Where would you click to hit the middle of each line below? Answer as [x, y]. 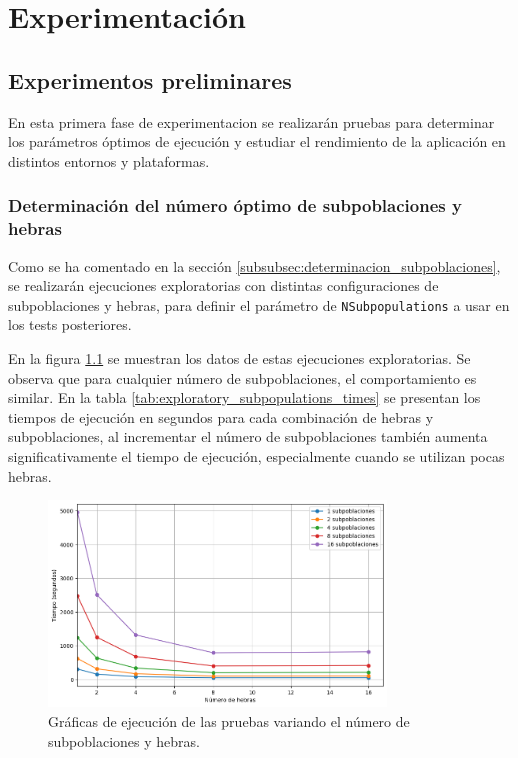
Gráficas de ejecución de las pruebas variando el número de [229, 720]
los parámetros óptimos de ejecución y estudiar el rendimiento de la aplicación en [257, 141]
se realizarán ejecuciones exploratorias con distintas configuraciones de [223, 285]
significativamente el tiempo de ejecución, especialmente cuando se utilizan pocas [256, 455]
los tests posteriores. [70, 324]
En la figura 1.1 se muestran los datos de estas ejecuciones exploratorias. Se [239, 357]
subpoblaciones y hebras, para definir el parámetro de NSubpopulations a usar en [259, 304]
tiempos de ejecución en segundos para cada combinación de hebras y [221, 416]
